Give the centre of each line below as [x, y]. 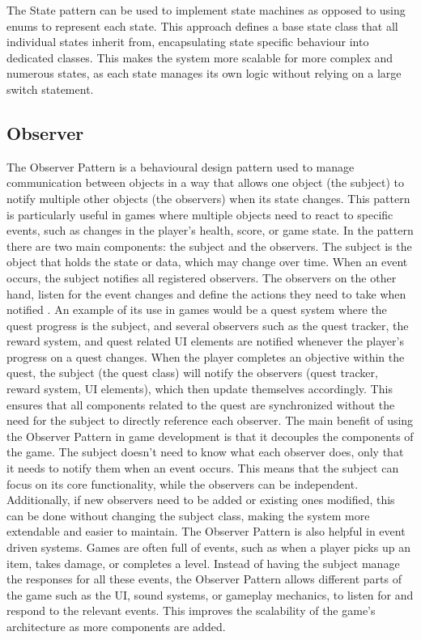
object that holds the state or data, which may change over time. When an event [207, 262]
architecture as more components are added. [116, 626]
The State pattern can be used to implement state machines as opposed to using [206, 10]
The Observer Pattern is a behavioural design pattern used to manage [181, 166]
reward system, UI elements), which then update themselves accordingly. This [200, 389]
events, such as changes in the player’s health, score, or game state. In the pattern [210, 230]
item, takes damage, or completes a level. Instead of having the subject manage [203, 563]
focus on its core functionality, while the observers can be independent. [183, 483]
